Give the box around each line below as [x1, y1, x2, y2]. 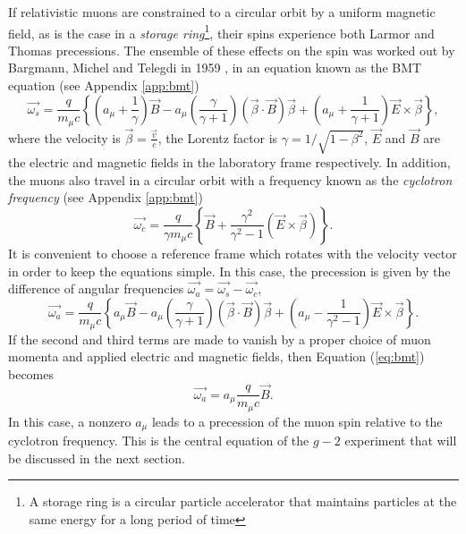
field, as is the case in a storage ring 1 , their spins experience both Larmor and [8, 21, 435, 42]
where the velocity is [8, 128, 121, 147]
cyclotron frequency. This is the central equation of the [8, 431, 309, 450]
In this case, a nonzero [8, 411, 131, 430]
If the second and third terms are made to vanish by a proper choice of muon [8, 329, 431, 348]
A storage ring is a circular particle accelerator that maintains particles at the [29, 492, 457, 511]
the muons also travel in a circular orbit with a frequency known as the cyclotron [8, 170, 453, 189]
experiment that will [344, 431, 457, 450]
